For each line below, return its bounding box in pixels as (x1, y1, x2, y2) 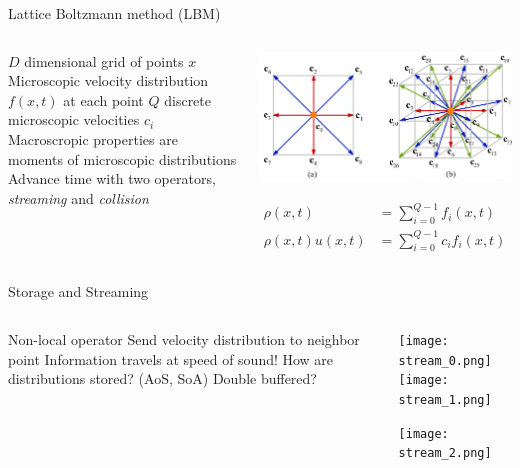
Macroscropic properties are (8, 128, 178, 149)
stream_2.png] (398, 446, 492, 461)
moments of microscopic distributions (8, 148, 237, 169)
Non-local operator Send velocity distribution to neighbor (8, 328, 360, 349)
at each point (63, 89, 144, 110)
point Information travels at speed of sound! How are (8, 348, 334, 369)
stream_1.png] (398, 392, 492, 407)
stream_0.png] (398, 353, 492, 368)
